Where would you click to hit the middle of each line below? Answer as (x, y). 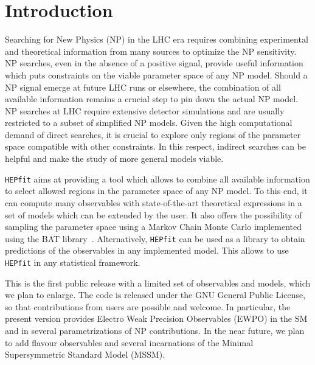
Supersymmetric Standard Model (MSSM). (85, 354)
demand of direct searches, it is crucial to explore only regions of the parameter (153, 134)
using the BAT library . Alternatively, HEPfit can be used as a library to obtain (155, 238)
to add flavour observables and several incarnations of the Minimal (129, 342)
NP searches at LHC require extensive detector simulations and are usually (145, 110)
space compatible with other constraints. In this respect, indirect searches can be (155, 146)
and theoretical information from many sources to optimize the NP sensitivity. (151, 51)
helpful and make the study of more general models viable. (114, 158)
